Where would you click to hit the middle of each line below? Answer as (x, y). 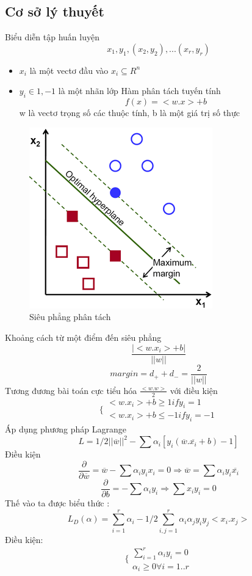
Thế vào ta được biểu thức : (57, 502)
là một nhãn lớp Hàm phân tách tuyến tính (139, 91)
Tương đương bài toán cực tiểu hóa (71, 390)
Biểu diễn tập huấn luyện (52, 37)
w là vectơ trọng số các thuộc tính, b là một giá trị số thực (129, 113)
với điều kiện (194, 390)
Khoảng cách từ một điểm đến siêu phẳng (83, 337)
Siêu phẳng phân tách (70, 317)
